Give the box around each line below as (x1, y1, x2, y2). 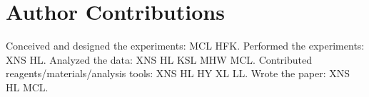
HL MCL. (6, 79, 49, 94)
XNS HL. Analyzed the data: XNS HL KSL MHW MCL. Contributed (6, 52, 313, 67)
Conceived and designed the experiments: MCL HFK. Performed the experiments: (6, 38, 365, 53)
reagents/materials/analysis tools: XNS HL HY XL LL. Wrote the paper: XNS (6, 66, 350, 81)
